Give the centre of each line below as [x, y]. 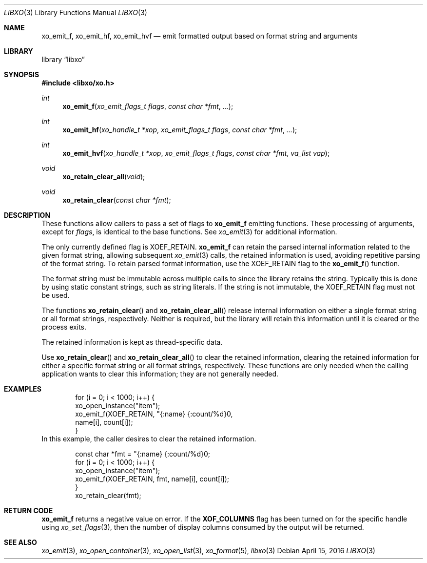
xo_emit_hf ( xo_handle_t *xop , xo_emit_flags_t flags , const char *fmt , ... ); [180, 130]
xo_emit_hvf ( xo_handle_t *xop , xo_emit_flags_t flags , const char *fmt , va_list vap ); [196, 153]
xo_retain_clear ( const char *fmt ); [117, 200]
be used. [56, 295]
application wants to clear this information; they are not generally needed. [160, 374]
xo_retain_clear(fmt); [108, 495]
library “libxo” [63, 59]
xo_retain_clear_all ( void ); [104, 177]
